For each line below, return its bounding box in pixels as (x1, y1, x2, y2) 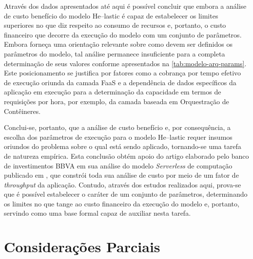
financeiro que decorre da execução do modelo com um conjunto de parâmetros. (4, 29, 242, 39)
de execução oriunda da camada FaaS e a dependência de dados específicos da (4, 77, 236, 87)
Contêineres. (4, 106, 41, 116)
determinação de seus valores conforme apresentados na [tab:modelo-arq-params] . (4, 58, 247, 68)
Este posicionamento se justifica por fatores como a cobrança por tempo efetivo (4, 68, 241, 78)
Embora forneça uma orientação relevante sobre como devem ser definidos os (4, 39, 233, 49)
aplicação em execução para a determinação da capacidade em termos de (4, 87, 221, 97)
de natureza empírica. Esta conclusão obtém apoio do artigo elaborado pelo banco (4, 150, 249, 161)
